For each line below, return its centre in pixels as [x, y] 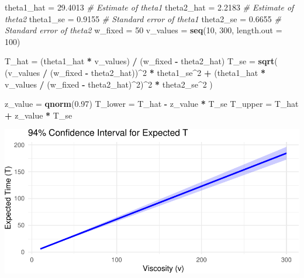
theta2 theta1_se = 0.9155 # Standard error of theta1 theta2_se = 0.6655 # [143, 18]
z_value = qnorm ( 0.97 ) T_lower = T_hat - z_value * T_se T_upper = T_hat [152, 104]
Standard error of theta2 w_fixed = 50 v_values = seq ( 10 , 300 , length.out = [144, 30]
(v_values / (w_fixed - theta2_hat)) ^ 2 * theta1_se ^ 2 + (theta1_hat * [135, 72]
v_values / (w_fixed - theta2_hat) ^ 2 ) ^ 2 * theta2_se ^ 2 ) [109, 84]
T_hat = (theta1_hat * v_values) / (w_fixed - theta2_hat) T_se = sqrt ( [141, 61]
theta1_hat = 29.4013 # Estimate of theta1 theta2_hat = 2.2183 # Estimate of [149, 7]
